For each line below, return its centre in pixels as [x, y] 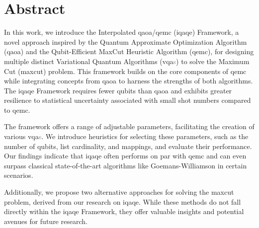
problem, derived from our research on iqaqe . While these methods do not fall [123, 201]
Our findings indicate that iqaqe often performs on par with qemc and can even [125, 156]
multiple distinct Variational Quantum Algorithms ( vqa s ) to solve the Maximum [127, 61]
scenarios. [19, 175]
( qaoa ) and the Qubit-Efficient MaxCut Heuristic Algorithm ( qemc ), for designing [129, 51]
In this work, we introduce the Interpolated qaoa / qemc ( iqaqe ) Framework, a [122, 32]
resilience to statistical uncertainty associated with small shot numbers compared [128, 100]
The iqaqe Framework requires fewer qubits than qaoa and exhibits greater [118, 90]
